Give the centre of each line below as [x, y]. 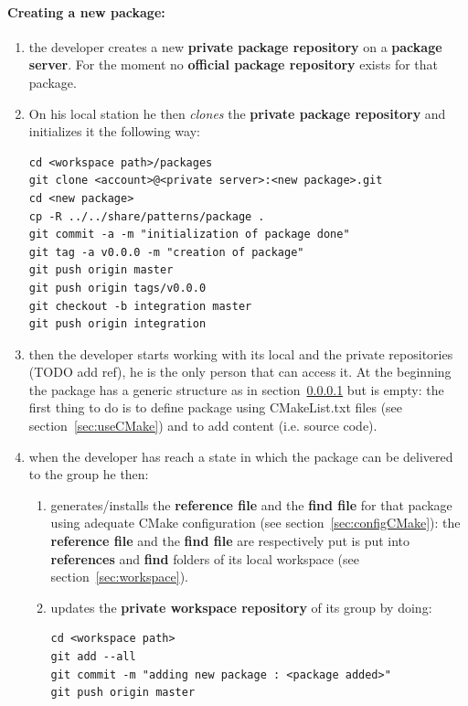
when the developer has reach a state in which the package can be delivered [241, 456]
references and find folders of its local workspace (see [205, 558]
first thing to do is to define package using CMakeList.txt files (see [216, 407]
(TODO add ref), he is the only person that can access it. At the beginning [240, 372]
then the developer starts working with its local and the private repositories [241, 353]
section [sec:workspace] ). [119, 577]
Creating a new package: [86, 11]
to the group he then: [89, 474]
